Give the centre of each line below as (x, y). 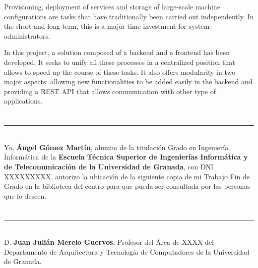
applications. (23, 101)
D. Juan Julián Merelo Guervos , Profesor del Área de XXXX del (109, 242)
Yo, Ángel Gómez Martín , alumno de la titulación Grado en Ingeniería (116, 147)
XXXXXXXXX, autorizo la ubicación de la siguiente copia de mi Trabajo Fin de (127, 176)
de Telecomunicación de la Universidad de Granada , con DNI (109, 166)
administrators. (27, 35)
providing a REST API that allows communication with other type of (110, 91)
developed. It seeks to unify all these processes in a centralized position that (120, 62)
